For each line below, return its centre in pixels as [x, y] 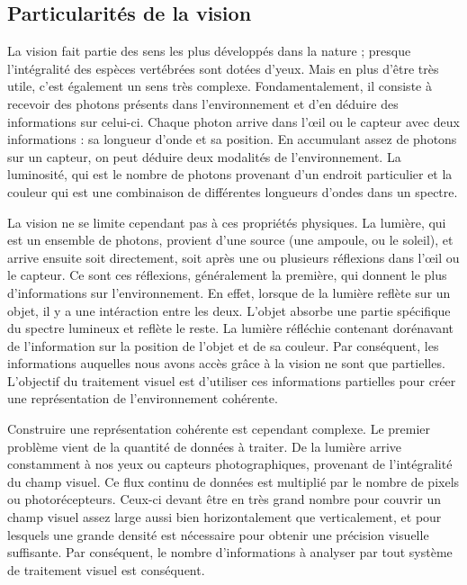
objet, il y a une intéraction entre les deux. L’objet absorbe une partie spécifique [229, 310]
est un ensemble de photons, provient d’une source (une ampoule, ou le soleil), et [230, 240]
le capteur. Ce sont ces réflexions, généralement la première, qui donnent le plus [227, 275]
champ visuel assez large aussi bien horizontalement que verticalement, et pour [225, 517]
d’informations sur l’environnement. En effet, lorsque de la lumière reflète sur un [229, 292]
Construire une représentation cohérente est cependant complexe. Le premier [219, 429]
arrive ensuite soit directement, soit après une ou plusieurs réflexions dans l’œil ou [233, 257]
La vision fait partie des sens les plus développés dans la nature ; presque [209, 51]
